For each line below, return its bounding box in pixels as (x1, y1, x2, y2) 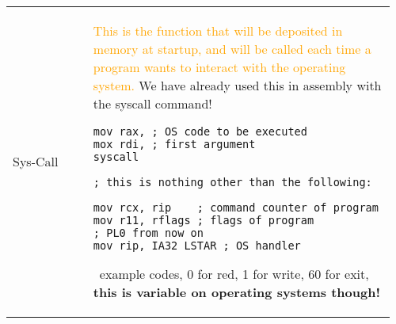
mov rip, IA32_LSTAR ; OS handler (93, 239, 301, 252)
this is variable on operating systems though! (93, 283, 381, 301)
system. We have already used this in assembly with (93, 76, 382, 94)
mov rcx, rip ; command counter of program (93, 201, 379, 214)
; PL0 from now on (93, 227, 204, 239)
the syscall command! (93, 94, 212, 112)
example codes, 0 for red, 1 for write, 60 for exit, (99, 265, 369, 283)
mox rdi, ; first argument (93, 138, 256, 151)
